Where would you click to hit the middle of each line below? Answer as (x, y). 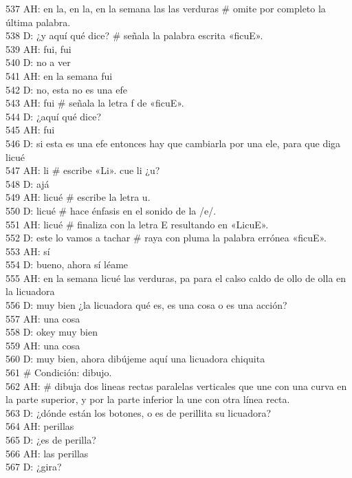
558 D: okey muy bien (52, 332)
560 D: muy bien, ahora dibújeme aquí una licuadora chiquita (135, 359)
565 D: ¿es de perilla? (51, 439)
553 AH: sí (28, 251)
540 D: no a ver (38, 62)
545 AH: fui (30, 130)
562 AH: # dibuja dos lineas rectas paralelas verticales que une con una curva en (176, 385)
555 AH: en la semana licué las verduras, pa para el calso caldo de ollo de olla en (176, 278)
